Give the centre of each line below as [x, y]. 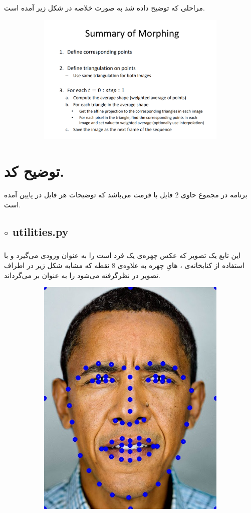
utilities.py [40, 232]
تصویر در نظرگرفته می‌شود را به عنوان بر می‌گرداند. [82, 275]
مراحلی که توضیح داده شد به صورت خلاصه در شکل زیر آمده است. [104, 8]
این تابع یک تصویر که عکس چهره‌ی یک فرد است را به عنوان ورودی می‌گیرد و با [122, 255]
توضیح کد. [34, 171]
